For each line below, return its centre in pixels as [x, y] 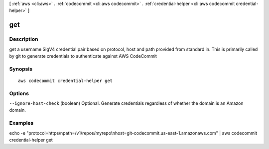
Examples [21, 123]
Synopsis [21, 69]
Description [24, 39]
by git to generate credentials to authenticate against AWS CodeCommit [83, 56]
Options [19, 93]
